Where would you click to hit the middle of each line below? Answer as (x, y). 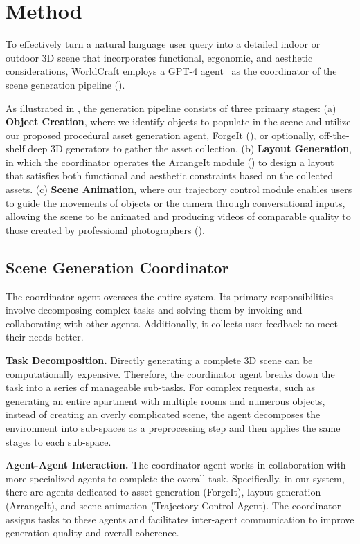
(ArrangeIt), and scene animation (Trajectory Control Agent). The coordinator (173, 505)
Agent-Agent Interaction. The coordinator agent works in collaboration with (176, 465)
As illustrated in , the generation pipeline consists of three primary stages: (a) (171, 108)
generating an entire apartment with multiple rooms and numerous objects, (165, 400)
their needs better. (45, 337)
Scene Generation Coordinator (117, 267)
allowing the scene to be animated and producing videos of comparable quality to (178, 216)
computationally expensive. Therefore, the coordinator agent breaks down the (170, 373)
